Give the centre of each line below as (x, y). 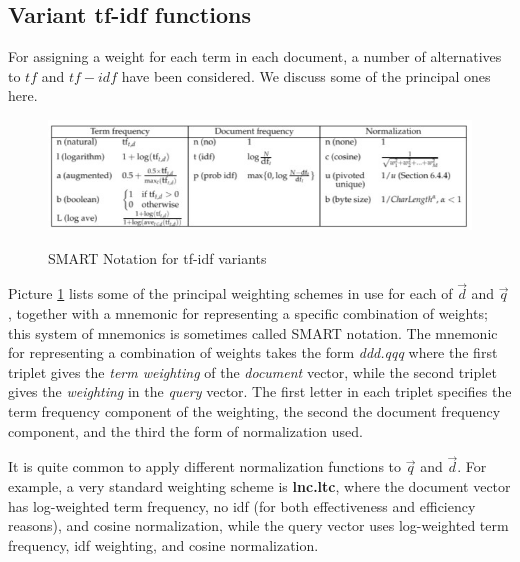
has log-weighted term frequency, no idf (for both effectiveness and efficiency (242, 505)
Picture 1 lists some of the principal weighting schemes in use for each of (230, 293)
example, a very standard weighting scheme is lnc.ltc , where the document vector (259, 485)
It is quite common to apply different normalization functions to (205, 466)
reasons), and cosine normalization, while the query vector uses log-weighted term (258, 525)
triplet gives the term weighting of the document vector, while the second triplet (252, 371)
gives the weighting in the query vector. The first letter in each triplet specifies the (260, 391)
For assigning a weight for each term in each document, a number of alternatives (255, 56)
